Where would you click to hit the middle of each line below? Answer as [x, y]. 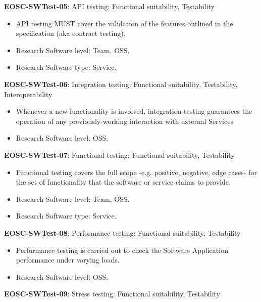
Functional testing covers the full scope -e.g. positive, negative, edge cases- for [136, 172]
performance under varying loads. [68, 260]
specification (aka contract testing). [71, 33]
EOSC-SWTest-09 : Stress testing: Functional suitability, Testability [112, 294]
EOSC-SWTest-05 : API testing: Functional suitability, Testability [110, 6]
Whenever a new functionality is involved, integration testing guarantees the [134, 111]
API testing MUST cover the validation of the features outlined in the [124, 23]
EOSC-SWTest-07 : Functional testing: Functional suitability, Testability [119, 155]
